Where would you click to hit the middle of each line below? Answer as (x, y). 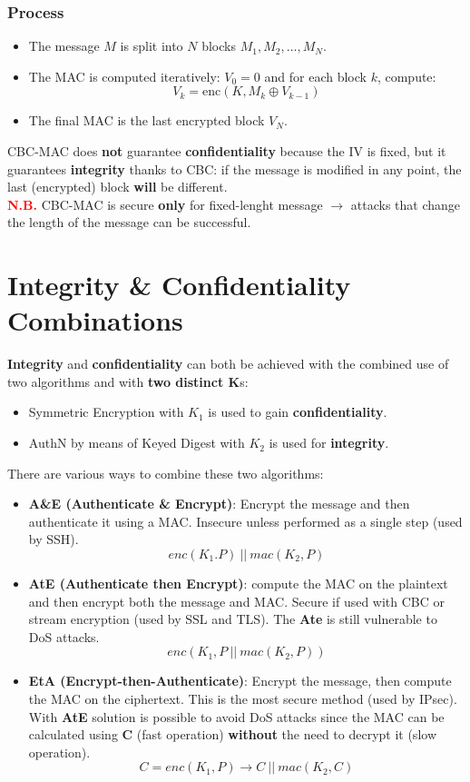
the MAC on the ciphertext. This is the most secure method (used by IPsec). (243, 698)
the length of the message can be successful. (129, 222)
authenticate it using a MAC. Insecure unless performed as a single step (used (245, 521)
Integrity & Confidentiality (179, 285)
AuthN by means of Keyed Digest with (137, 443)
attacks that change (406, 204)
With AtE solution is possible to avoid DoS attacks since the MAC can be (236, 716)
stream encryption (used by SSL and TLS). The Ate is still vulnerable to (233, 619)
